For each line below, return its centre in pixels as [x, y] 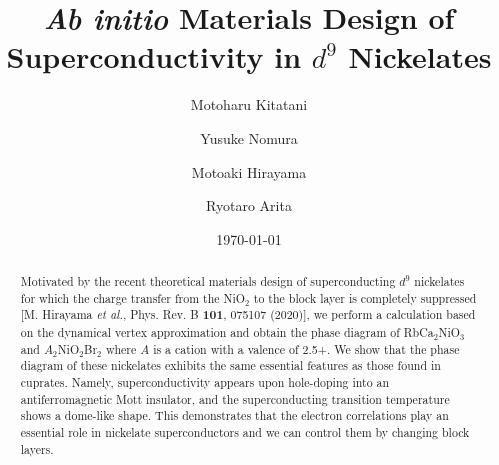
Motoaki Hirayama [249, 171]
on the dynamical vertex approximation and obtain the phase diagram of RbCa [227, 332]
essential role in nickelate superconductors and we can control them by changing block [245, 431]
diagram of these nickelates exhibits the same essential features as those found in [230, 365]
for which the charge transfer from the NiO [132, 297]
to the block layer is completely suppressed [365, 297]
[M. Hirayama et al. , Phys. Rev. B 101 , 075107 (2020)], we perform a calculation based [248, 315]
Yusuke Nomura [249, 137]
